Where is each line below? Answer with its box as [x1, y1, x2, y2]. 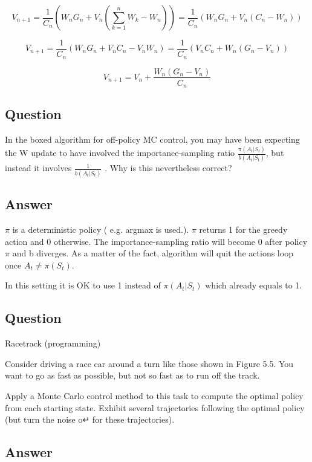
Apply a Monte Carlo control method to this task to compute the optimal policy [5, 389, 304, 402]
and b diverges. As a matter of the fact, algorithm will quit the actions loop [12, 247, 293, 259]
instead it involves [5, 161, 72, 174]
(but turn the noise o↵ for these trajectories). [5, 413, 175, 426]
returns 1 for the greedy [199, 223, 288, 235]
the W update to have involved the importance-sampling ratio [5, 146, 235, 159]
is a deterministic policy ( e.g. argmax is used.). [12, 223, 189, 235]
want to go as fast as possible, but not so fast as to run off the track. [5, 369, 260, 382]
